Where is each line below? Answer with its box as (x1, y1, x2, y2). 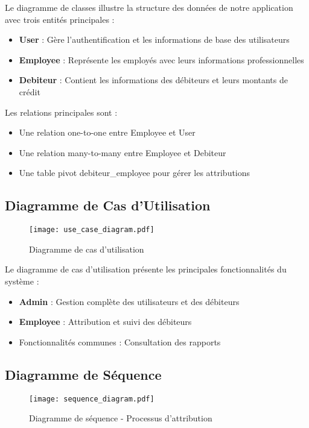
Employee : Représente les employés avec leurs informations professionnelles (19, 53, 304, 66)
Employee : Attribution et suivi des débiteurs (19, 315, 192, 328)
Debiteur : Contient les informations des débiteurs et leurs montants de (19, 74, 288, 86)
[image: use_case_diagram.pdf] (29, 225, 154, 234)
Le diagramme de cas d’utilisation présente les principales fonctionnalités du (5, 263, 287, 275)
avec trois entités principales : (5, 13, 115, 25)
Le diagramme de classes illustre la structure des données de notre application (5, 1, 293, 13)
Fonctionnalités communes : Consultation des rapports (19, 335, 221, 348)
